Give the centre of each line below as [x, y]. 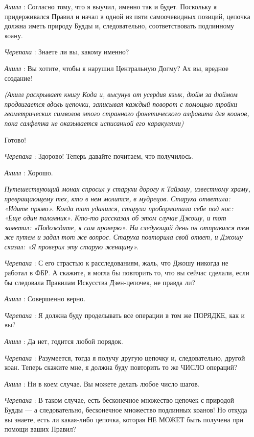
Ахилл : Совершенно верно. [45, 299]
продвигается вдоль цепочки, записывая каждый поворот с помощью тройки [121, 104]
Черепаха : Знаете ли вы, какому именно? [67, 52]
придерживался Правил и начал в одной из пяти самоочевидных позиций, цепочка [127, 16]
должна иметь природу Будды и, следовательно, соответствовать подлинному [119, 26]
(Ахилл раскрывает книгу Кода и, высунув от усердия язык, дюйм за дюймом [121, 94]
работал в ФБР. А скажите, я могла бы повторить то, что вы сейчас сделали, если [127, 273]
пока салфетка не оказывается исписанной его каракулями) [94, 123]
